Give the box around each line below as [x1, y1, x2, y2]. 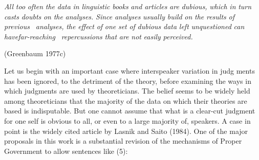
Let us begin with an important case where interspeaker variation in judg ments [4, 65, 255, 76]
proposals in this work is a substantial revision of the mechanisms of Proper [4, 135, 242, 146]
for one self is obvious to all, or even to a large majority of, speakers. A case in [4, 115, 251, 126]
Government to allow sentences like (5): [4, 145, 128, 156]
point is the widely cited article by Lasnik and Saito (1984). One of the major [4, 125, 248, 136]
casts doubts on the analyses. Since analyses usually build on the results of [4, 11, 234, 21]
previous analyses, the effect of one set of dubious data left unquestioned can [4, 21, 245, 32]
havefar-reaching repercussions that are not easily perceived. [4, 31, 193, 41]
